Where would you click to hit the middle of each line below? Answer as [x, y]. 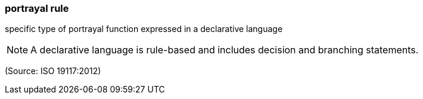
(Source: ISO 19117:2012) [53, 71]
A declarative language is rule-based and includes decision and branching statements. [225, 50]
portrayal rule [37, 8]
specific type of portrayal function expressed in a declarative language [144, 29]
